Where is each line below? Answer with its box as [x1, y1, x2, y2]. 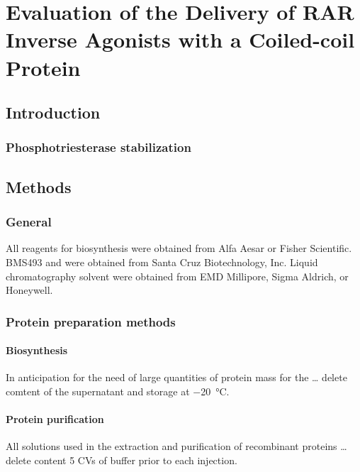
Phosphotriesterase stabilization [6, 138, 191, 156]
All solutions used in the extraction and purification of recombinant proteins [6, 439, 337, 454]
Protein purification [6, 412, 104, 427]
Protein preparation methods [6, 312, 176, 330]
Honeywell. [6, 282, 53, 297]
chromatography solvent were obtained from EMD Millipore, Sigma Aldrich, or [6, 268, 349, 283]
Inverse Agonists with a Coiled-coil [6, 25, 355, 54]
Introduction [6, 101, 101, 124]
